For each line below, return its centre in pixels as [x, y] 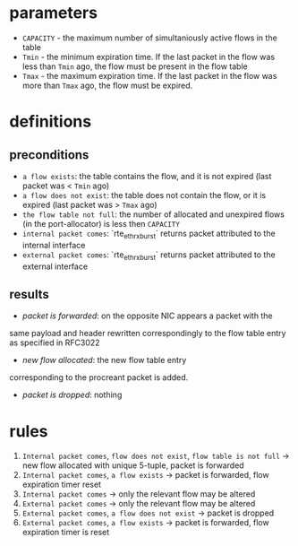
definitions [51, 121]
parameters [54, 13]
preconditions [49, 155]
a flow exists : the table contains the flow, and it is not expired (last [147, 176]
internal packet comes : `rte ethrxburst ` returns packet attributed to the [149, 234]
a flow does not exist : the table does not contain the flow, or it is [144, 195]
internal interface [54, 245]
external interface [55, 266]
